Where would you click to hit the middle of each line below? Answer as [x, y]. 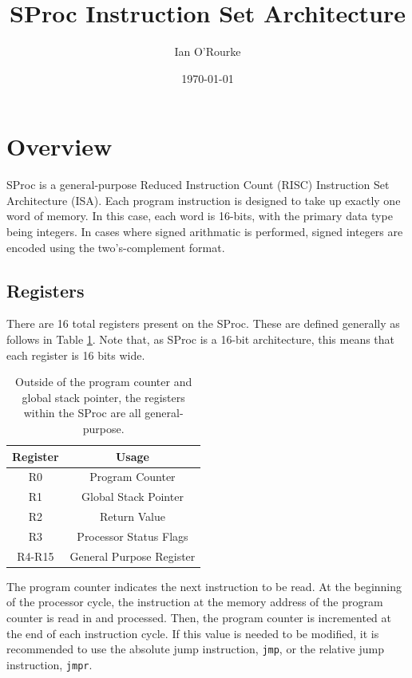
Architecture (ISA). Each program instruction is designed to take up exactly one [204, 200]
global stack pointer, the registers [103, 397]
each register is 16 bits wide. [76, 355]
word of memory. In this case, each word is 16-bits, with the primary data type [200, 216]
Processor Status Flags [133, 536]
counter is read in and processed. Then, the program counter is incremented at [199, 618]
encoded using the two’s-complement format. [116, 247]
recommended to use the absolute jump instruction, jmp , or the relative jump [195, 649]
